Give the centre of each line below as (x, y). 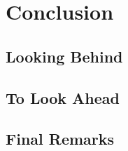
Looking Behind (64, 56)
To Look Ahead (63, 97)
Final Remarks (60, 139)
